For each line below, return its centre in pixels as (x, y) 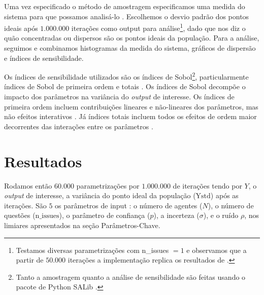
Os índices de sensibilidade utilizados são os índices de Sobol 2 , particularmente (126, 76)
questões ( (20, 215)
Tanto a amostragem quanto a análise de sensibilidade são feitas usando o (131, 276)
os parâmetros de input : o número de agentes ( (129, 205)
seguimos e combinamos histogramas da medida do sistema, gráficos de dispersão (130, 48)
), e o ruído (221, 215)
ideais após (21, 28)
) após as (224, 195)
